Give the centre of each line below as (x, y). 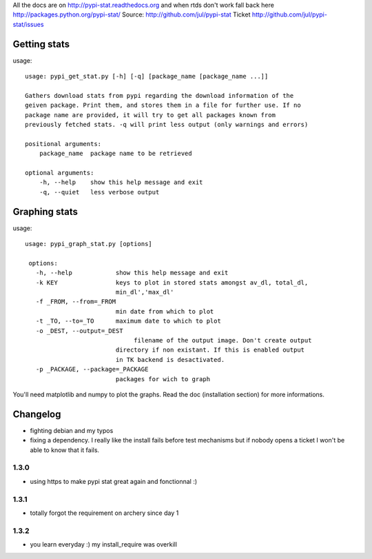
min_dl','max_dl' (145, 292)
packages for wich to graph (163, 379)
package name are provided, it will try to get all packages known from (150, 115)
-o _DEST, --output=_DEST (79, 331)
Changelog (37, 414)
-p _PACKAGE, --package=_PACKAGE (92, 369)
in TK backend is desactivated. (170, 359)
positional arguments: (63, 144)
